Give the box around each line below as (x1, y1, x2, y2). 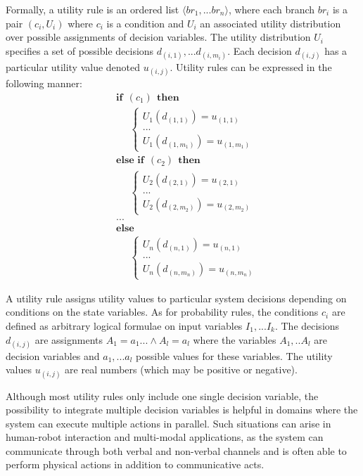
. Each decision (227, 43, 292, 58)
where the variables (193, 332, 276, 347)
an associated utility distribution (200, 15, 341, 30)
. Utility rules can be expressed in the (170, 59, 332, 74)
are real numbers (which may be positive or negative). (65, 362, 298, 377)
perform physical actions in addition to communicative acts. (6, 457, 265, 472)
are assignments (34, 332, 103, 347)
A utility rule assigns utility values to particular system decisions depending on (6, 290, 347, 305)
